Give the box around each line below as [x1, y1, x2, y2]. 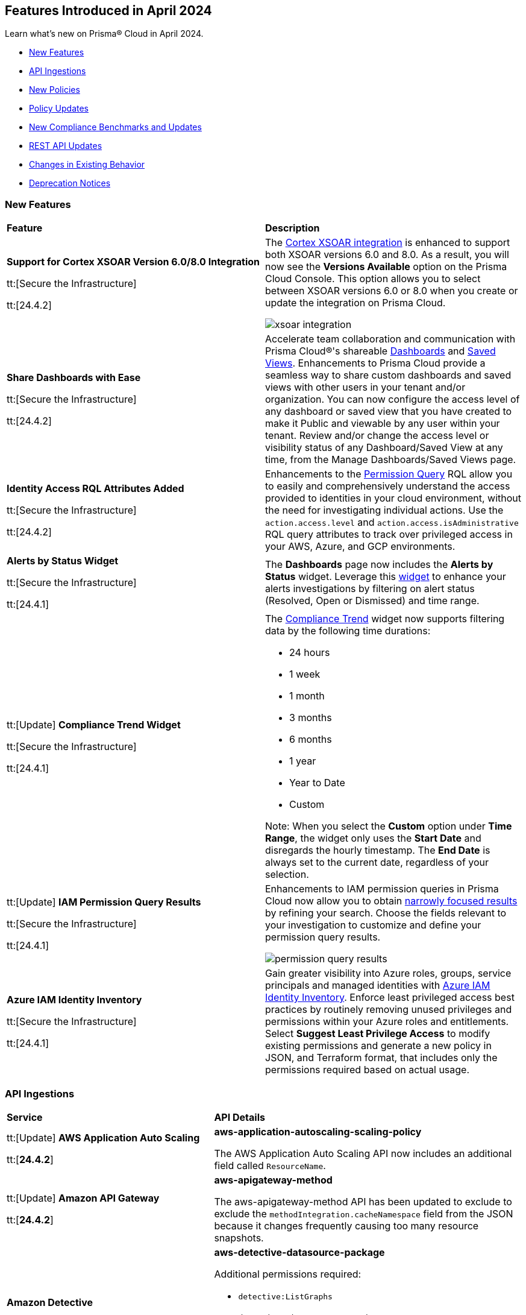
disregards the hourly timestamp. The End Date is [265, 844, 490, 857]
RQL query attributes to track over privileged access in [265, 528, 513, 541]
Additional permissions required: [214, 1267, 362, 1280]
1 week [289, 668, 321, 681]
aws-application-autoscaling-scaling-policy [214, 1125, 422, 1138]
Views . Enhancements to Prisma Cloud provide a [265, 357, 486, 370]
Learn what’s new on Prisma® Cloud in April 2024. [5, 28, 204, 39]
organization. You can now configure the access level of [265, 393, 520, 406]
